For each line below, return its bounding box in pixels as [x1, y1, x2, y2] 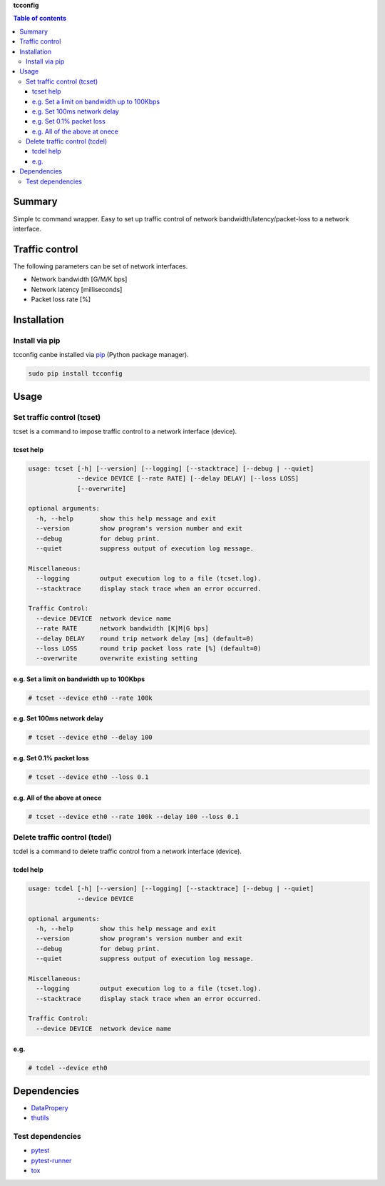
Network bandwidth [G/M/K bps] [31, 275, 128, 283]
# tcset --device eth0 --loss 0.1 [28, 773, 149, 781]
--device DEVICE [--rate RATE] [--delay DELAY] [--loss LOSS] [77, 475, 299, 483]
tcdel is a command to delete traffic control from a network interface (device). [13, 847, 242, 856]
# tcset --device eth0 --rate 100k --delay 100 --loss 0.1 [28, 813, 239, 820]
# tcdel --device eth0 [28, 1064, 108, 1072]
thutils [31, 1114, 49, 1122]
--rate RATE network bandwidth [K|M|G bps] [36, 625, 210, 633]
